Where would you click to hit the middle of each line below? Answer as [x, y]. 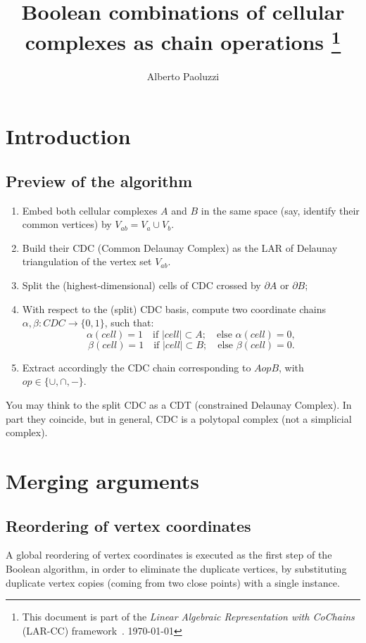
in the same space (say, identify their [280, 210]
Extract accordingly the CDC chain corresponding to [137, 367]
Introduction [68, 136]
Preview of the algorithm [99, 180]
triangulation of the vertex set [87, 261]
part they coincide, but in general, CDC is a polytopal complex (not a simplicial [179, 418]
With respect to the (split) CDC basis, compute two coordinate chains [174, 308]
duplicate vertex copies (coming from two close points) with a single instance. [173, 582]
